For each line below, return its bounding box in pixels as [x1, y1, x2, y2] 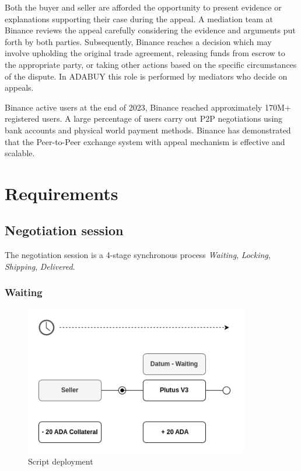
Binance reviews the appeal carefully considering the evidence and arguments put [5, 24, 296, 36]
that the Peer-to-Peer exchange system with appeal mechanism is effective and [5, 135, 285, 147]
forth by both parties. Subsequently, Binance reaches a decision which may [5, 35, 272, 47]
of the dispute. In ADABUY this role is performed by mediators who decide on [5, 70, 288, 82]
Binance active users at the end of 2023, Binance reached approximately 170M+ [5, 101, 291, 113]
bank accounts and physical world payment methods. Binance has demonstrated [5, 123, 291, 136]
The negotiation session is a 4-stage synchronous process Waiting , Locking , [5, 249, 271, 261]
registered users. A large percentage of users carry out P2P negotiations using [5, 112, 283, 125]
